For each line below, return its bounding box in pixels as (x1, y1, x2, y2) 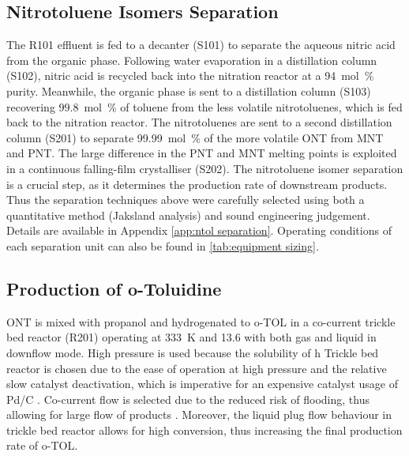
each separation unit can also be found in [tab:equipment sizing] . (6, 237, 319, 254)
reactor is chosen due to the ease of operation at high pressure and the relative (6, 360, 387, 376)
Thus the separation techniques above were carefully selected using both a (6, 191, 365, 208)
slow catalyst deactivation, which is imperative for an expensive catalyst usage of (6, 375, 398, 392)
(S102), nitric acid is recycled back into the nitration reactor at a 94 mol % (6, 67, 374, 84)
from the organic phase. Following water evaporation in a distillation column (6, 51, 377, 68)
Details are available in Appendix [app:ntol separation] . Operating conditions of (6, 222, 392, 239)
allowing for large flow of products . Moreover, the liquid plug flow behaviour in (6, 406, 392, 423)
